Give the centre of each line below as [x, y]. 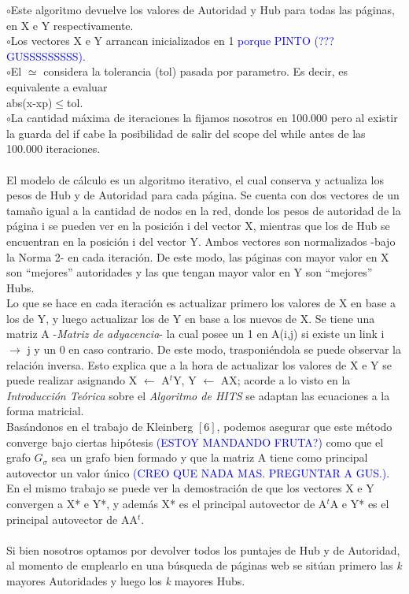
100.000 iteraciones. [53, 148]
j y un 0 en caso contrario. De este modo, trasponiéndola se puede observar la [214, 349]
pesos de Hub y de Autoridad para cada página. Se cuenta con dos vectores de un [203, 195]
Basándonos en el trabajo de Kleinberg [100, 427]
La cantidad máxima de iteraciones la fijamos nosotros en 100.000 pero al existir [204, 118]
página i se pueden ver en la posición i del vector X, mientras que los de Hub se [198, 226]
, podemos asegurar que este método [304, 427]
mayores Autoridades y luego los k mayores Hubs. [126, 580]
